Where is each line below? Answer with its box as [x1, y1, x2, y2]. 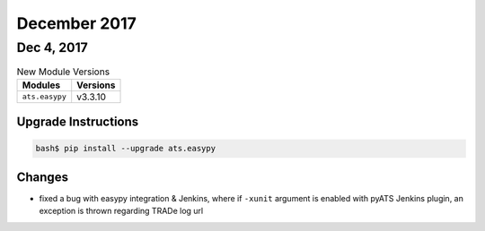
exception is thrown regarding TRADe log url [39, 206, 204, 217]
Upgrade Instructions [16, 115, 139, 130]
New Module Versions [16, 65, 110, 78]
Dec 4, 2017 [16, 39, 89, 56]
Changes [16, 169, 69, 184]
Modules [22, 79, 61, 91]
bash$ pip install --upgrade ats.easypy [35, 143, 216, 154]
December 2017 [16, 13, 137, 33]
